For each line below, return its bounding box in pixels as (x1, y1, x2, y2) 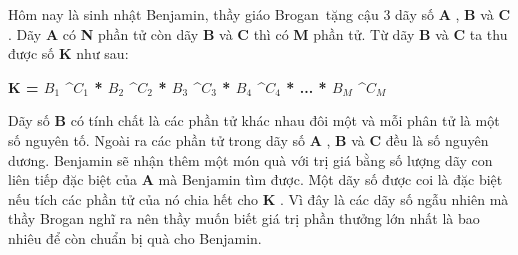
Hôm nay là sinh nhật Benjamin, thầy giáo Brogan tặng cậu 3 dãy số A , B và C (8, 4, 511, 24)
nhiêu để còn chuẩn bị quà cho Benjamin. (8, 227, 262, 248)
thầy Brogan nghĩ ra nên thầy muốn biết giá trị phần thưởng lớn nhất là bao (8, 208, 480, 229)
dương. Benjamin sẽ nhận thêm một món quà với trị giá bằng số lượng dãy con (8, 149, 493, 170)
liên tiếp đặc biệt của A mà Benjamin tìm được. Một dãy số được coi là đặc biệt (8, 169, 503, 190)
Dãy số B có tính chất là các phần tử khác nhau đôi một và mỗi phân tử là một (8, 110, 500, 131)
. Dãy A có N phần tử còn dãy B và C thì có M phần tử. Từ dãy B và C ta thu (8, 23, 508, 44)
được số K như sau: (8, 43, 129, 64)
